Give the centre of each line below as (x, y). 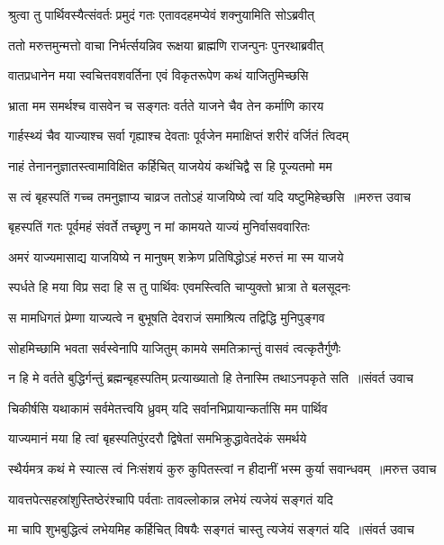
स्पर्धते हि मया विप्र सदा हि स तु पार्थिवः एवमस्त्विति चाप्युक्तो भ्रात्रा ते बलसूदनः (179, 287)
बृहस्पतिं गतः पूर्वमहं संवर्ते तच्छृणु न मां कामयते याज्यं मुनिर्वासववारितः (159, 227)
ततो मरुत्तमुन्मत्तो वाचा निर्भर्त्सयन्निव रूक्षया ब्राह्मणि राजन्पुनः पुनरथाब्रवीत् (166, 45)
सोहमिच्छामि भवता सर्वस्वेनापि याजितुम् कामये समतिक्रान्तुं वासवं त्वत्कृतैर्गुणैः (175, 347)
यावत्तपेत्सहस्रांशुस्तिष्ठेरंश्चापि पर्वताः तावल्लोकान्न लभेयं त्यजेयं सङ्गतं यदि (171, 499)
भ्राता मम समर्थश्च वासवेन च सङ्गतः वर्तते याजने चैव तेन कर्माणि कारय (166, 105)
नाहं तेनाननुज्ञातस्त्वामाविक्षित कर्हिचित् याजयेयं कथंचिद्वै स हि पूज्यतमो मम (170, 165)
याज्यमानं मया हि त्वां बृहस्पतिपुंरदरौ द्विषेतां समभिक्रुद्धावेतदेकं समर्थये (158, 438)
